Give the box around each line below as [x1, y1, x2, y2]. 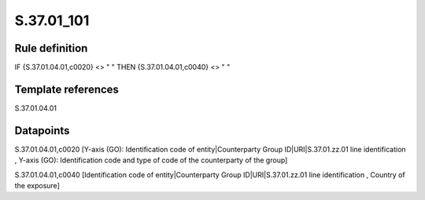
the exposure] [14, 181, 61, 191]
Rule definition [14, 42, 88, 55]
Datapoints [14, 124, 70, 137]
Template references [14, 82, 120, 96]
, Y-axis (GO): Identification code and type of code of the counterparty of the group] [14, 155, 288, 165]
